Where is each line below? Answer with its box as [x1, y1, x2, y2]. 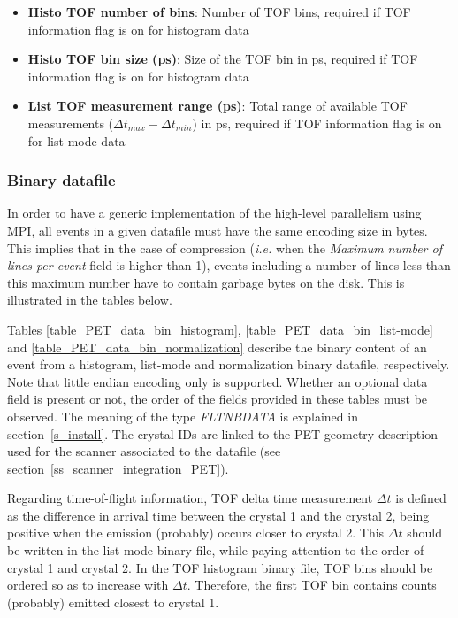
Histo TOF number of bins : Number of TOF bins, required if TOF [27, 3, 411, 20]
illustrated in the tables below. [7, 290, 172, 309]
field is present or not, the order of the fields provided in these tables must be [7, 390, 428, 408]
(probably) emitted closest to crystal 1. [7, 592, 219, 611]
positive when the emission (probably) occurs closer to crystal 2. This [7, 523, 385, 542]
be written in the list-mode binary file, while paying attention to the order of [7, 541, 424, 560]
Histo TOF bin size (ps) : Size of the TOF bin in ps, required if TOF [27, 50, 418, 68]
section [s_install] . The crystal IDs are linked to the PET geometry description [7, 424, 438, 443]
